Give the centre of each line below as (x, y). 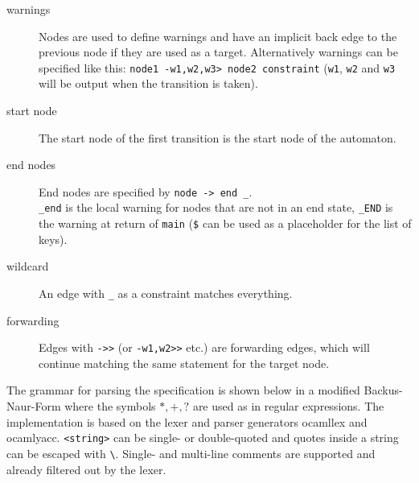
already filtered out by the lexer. (86, 469)
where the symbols (110, 406)
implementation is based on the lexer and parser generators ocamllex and (187, 421)
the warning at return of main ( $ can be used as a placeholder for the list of (225, 223)
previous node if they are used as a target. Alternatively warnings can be (218, 52)
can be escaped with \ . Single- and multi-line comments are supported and (191, 453)
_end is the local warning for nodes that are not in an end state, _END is (216, 207)
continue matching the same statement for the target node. (184, 363)
